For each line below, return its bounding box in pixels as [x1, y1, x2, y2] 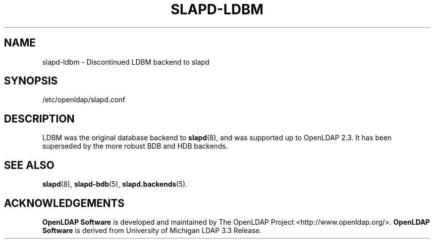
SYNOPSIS [4, 75, 58, 87]
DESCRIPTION [4, 112, 75, 125]
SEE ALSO [4, 159, 54, 171]
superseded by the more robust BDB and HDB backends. [42, 142, 228, 151]
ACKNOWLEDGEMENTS [4, 197, 125, 209]
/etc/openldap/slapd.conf [42, 95, 125, 104]
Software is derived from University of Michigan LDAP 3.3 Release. [42, 226, 262, 235]
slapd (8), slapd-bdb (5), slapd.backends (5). [42, 180, 188, 189]
